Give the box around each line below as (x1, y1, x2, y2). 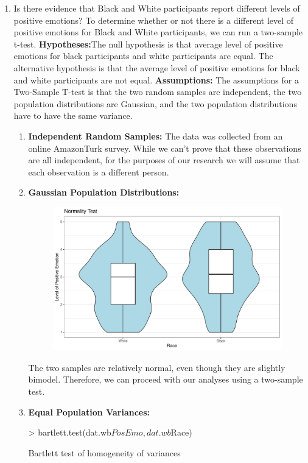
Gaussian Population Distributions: (28, 186, 180, 199)
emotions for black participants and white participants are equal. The (13, 49, 273, 62)
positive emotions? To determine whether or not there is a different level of (13, 13, 294, 26)
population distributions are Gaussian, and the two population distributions (13, 97, 297, 110)
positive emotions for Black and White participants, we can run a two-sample (13, 26, 303, 38)
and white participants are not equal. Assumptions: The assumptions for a (13, 73, 299, 86)
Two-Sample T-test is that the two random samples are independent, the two (13, 85, 302, 98)
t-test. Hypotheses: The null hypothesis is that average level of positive (13, 37, 283, 50)
